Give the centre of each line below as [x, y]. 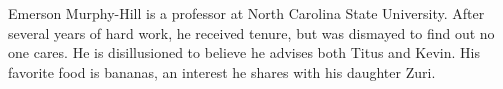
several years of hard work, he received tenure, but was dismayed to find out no [251, 32]
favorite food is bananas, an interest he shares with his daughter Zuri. [222, 71]
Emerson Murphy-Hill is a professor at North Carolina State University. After [246, 13]
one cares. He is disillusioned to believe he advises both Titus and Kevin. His [244, 52]
